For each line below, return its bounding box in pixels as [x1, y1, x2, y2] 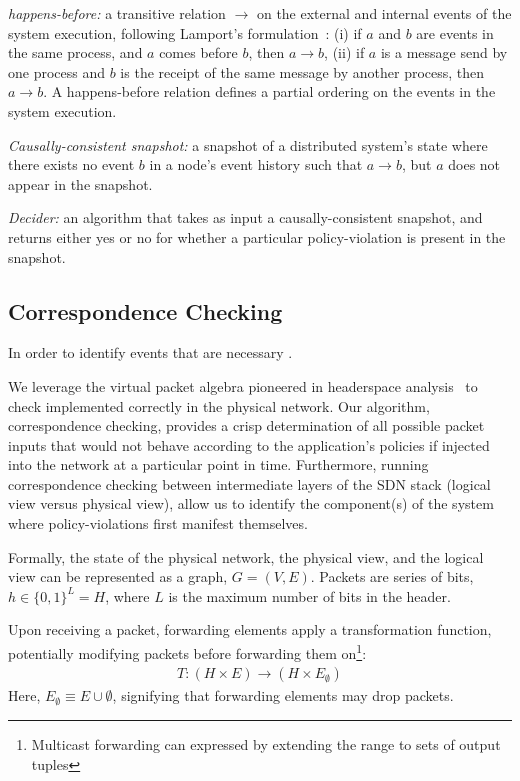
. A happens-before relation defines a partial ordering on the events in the [43, 81, 496, 102]
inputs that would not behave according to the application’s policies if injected [8, 434, 490, 455]
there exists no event [8, 154, 135, 175]
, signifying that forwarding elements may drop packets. [112, 685, 454, 706]
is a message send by [380, 42, 508, 63]
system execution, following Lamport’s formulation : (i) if [8, 22, 362, 43]
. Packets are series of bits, [310, 566, 474, 587]
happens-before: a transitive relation [8, 3, 226, 23]
